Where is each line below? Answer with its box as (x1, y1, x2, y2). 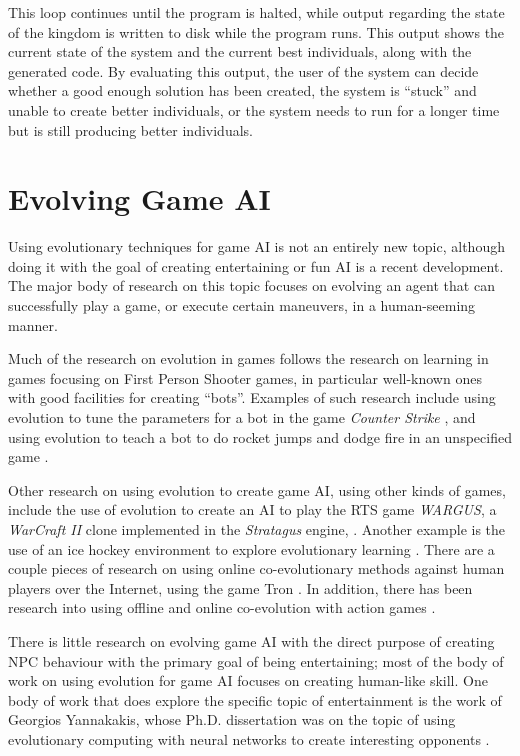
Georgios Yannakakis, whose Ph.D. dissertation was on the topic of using (8, 709, 456, 730)
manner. (8, 314, 58, 335)
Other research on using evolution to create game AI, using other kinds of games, (8, 479, 506, 500)
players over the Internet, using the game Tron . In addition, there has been (8, 577, 473, 598)
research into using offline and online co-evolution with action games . (8, 597, 436, 618)
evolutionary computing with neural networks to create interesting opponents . (8, 728, 490, 749)
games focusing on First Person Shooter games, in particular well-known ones (8, 367, 482, 388)
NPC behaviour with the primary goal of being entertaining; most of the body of (8, 650, 504, 671)
